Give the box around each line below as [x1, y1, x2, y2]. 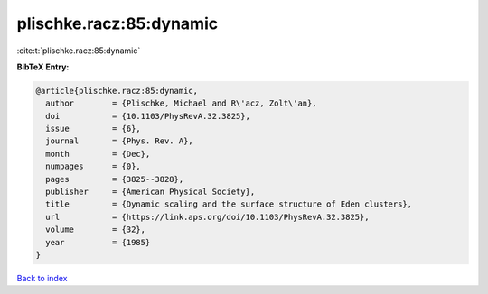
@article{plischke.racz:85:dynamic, [35, 86, 199, 96]
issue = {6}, [45, 124, 142, 134]
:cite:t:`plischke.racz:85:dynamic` [16, 45, 141, 56]
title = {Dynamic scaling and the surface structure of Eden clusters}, [45, 199, 413, 209]
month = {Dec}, [45, 149, 151, 159]
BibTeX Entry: [16, 61, 70, 72]
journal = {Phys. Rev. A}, [45, 136, 193, 146]
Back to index [16, 272, 68, 283]
